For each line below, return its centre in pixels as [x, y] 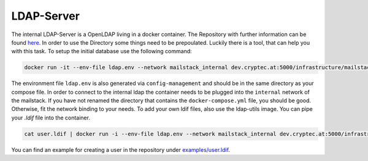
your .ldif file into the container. [51, 118]
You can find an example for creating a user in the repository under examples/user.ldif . [121, 149]
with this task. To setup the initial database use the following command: [102, 51]
